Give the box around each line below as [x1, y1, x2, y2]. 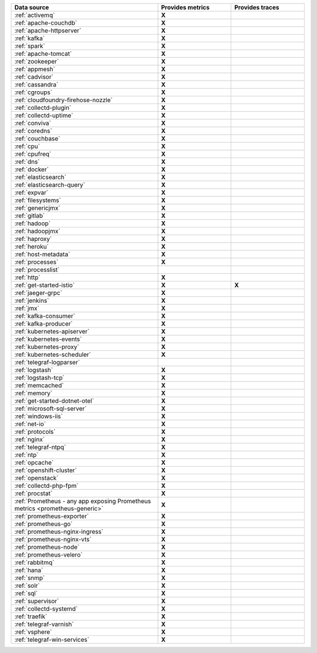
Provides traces [234, 4, 279, 11]
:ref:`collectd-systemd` [14, 605, 78, 612]
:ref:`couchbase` [14, 135, 60, 142]
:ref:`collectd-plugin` [14, 103, 72, 112]
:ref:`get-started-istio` [14, 281, 75, 289]
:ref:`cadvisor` [14, 73, 54, 81]
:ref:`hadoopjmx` [14, 227, 61, 235]
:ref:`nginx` [14, 436, 45, 443]
